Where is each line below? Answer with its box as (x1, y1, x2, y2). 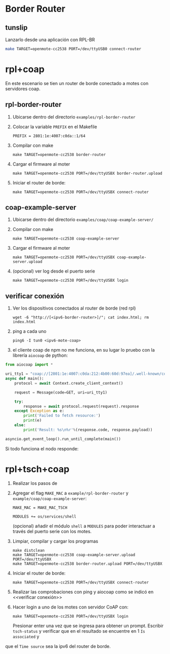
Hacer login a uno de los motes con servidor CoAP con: (12, 604, 129, 610)
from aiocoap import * (5, 362, 53, 367)
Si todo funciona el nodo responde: (5, 445, 79, 451)
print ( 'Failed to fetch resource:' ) (23, 413, 101, 418)
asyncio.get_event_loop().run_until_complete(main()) (5, 436, 121, 441)
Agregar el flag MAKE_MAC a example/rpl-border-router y (12, 490, 129, 496)
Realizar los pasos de (12, 480, 57, 486)
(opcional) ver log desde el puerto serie (12, 268, 95, 274)
